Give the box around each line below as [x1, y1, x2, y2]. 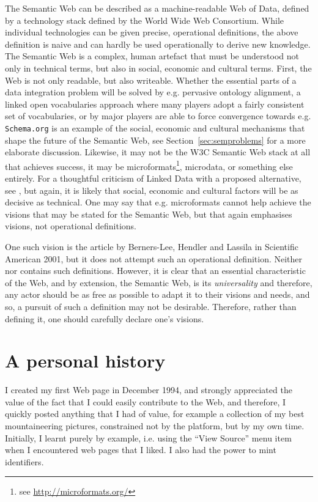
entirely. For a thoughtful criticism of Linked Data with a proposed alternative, [5, 172, 301, 185]
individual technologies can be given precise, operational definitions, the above [5, 26, 298, 39]
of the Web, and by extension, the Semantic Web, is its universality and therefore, [5, 276, 312, 289]
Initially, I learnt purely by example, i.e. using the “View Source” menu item [5, 431, 292, 444]
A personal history [5, 348, 166, 373]
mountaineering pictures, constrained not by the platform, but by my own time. [5, 419, 305, 432]
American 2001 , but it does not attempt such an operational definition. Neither [5, 252, 303, 265]
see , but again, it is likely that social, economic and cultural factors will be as [5, 183, 298, 196]
